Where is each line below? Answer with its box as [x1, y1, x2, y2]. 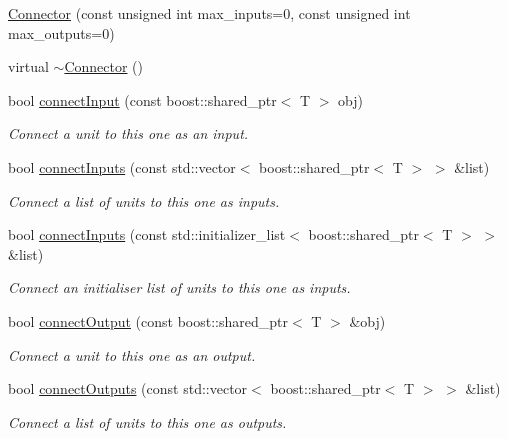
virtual [8, 56, 49, 77]
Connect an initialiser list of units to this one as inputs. [8, 277, 351, 298]
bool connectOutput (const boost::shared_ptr [8, 310, 288, 331]
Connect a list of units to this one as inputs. [8, 190, 280, 211]
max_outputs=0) [8, 22, 115, 43]
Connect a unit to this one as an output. [8, 344, 256, 365]
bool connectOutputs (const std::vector [8, 378, 248, 399]
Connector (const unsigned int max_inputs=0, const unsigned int [8, 3, 411, 23]
